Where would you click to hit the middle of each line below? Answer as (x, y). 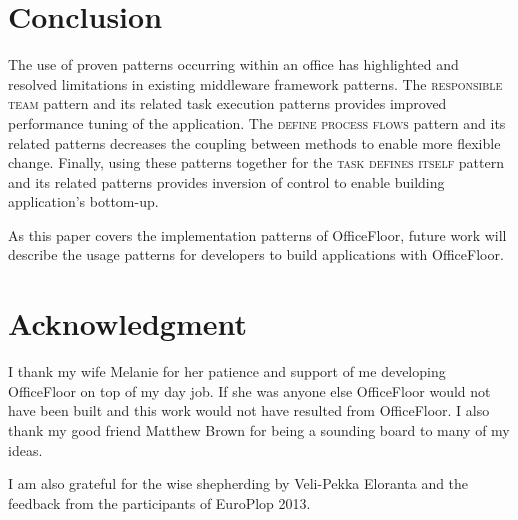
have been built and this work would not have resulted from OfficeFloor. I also (249, 410)
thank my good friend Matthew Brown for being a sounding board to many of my (259, 429)
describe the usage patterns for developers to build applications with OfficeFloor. (256, 254)
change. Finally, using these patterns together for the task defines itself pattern (256, 162)
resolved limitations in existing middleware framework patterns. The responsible (255, 83)
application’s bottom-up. (83, 201)
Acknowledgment (127, 323)
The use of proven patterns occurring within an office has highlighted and (233, 64)
